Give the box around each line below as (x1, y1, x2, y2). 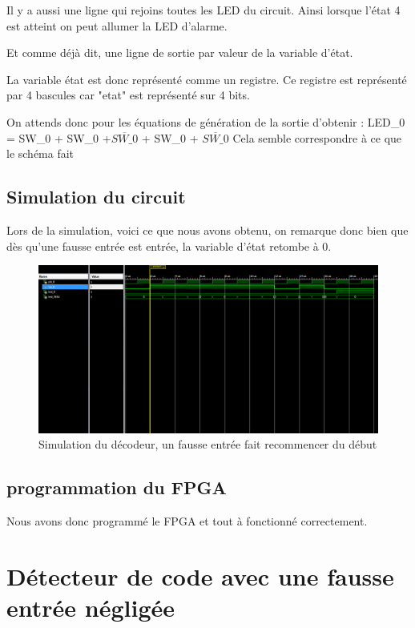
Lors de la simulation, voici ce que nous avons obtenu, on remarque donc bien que (6, 221, 409, 238)
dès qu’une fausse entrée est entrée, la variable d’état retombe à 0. (6, 237, 332, 254)
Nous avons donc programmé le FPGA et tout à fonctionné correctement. (6, 513, 368, 529)
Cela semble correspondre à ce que (232, 129, 402, 146)
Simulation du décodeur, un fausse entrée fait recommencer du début (38, 436, 377, 453)
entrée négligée (6, 591, 175, 624)
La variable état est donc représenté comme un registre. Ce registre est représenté (6, 70, 407, 87)
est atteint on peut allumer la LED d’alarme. (6, 17, 228, 34)
